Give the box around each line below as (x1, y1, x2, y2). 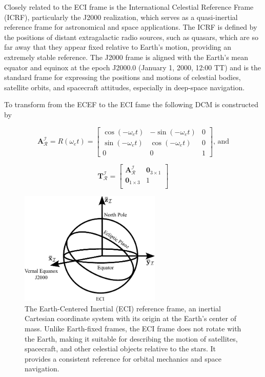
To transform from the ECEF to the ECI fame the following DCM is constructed (4, 99, 259, 110)
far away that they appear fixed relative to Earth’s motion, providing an (4, 42, 232, 52)
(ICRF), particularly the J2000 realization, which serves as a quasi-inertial (4, 11, 238, 22)
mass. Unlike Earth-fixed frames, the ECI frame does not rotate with (25, 323, 241, 333)
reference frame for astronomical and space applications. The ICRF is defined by (4, 22, 257, 32)
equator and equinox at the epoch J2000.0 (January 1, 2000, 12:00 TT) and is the (4, 62, 261, 72)
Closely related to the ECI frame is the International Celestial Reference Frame (4, 2, 254, 12)
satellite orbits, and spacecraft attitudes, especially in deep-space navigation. (4, 82, 245, 92)
